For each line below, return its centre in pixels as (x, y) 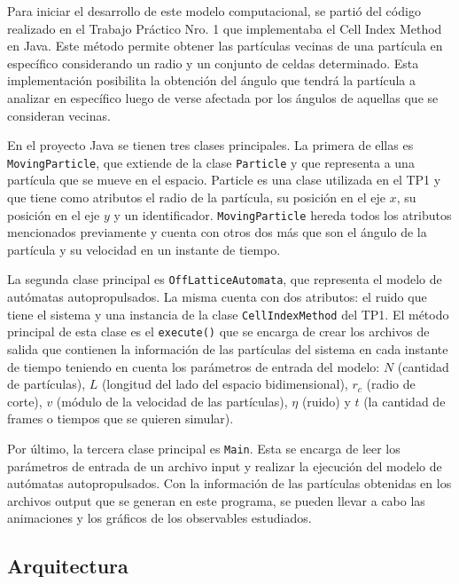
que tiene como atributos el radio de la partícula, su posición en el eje (196, 197)
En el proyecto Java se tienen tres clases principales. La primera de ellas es (210, 145)
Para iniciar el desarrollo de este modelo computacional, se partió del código (214, 11)
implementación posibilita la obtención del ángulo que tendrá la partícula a (212, 80)
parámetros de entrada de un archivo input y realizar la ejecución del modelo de (225, 466)
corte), (25, 401)
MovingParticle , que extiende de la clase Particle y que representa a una (211, 162)
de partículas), (47, 384)
